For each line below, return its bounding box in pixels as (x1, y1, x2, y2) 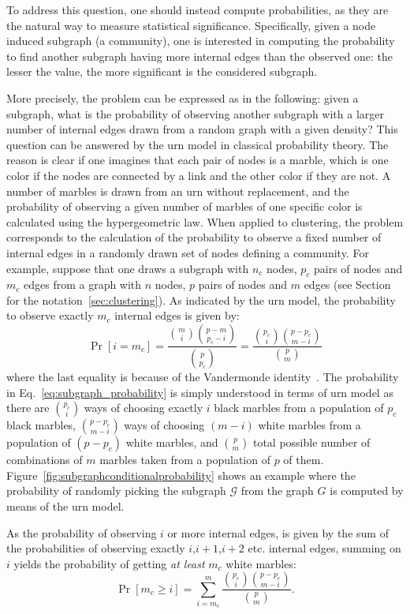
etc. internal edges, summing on (248, 540, 401, 556)
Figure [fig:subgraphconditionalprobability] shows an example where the (6, 466, 356, 483)
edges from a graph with (23, 276, 142, 293)
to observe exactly (6, 307, 94, 324)
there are (6, 399, 50, 416)
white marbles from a (258, 417, 361, 433)
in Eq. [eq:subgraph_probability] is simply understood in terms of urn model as (6, 384, 393, 400)
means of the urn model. (6, 497, 125, 514)
